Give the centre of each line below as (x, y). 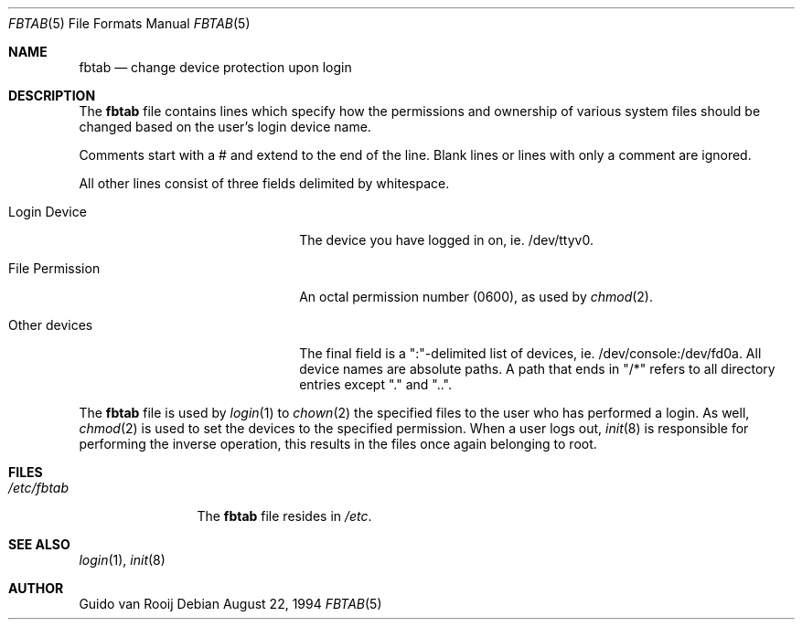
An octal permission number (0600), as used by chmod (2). (476, 297)
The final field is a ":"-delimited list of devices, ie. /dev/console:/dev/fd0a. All (530, 353)
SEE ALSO (39, 544)
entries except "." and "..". (375, 384)
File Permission (54, 268)
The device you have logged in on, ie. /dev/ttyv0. (446, 240)
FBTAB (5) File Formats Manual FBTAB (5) (129, 23)
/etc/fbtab (39, 488)
